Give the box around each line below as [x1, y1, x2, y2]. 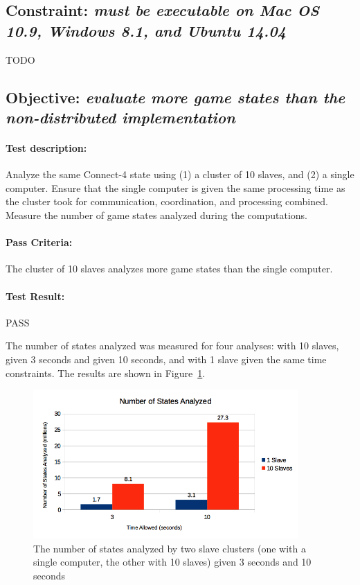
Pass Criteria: [6, 235, 73, 250]
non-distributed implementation [6, 106, 235, 128]
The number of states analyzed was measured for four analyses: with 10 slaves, [6, 338, 339, 353]
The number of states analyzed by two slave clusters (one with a [33, 541, 306, 555]
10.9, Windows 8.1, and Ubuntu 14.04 [6, 19, 287, 41]
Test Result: [6, 288, 65, 303]
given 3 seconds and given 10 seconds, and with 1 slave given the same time [6, 351, 327, 366]
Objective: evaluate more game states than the [6, 86, 345, 107]
